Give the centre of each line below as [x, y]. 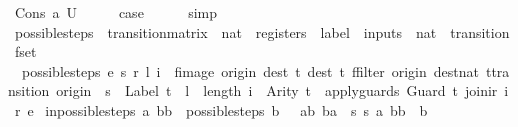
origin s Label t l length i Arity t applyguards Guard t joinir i [282, 90]
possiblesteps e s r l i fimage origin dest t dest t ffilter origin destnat [250, 70]
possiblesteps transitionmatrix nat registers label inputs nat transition [262, 31]
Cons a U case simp [116, 12]
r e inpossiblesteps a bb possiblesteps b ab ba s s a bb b [221, 109]
